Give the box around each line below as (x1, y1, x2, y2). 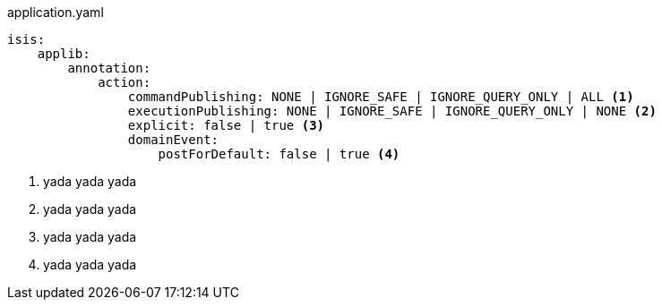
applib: (37, 47, 90, 61)
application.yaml (7, 4, 104, 20)
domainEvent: (127, 132, 219, 147)
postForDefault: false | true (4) (158, 147, 400, 161)
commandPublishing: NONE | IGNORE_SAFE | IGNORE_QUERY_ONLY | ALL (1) (127, 90, 634, 104)
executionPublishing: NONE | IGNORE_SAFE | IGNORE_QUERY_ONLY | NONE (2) (127, 104, 657, 118)
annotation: (67, 61, 151, 75)
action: (98, 75, 151, 90)
